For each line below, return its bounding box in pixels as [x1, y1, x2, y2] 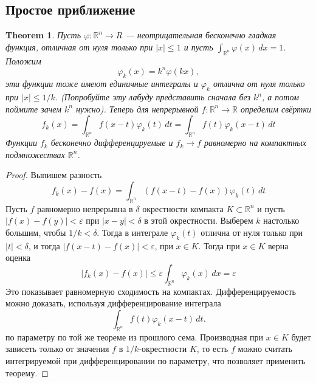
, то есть [196, 342, 228, 355]
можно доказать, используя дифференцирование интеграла [5, 297, 221, 309]
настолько [263, 214, 300, 227]
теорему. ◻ [5, 366, 49, 379]
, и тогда [28, 239, 60, 252]
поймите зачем [5, 102, 62, 115]
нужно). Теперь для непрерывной [76, 102, 199, 115]
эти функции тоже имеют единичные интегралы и [5, 77, 198, 90]
